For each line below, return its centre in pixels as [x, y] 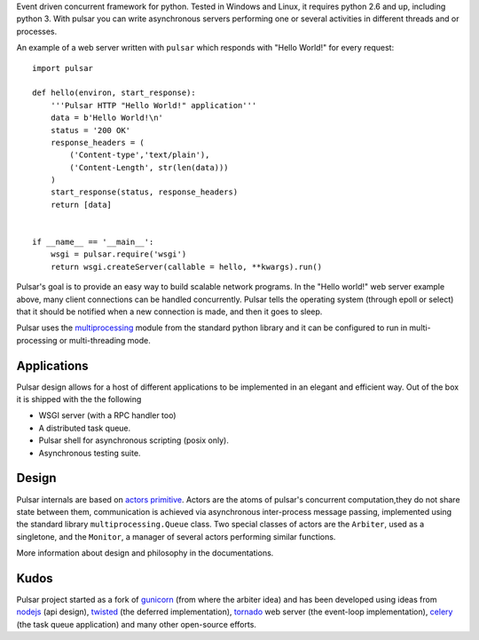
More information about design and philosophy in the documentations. [145, 553]
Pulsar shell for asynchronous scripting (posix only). [134, 440]
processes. [37, 31]
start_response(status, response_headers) [144, 192]
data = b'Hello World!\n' [107, 118]
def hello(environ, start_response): [114, 93]
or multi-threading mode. [105, 340]
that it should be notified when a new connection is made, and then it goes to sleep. [169, 312]
